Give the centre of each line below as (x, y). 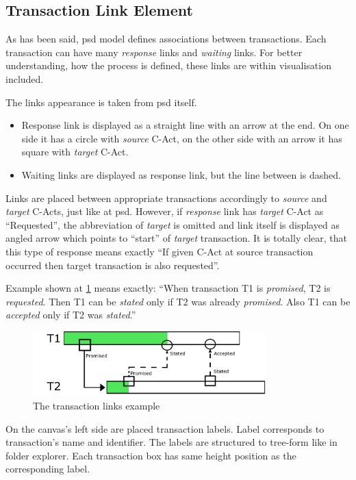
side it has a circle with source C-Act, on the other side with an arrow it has (182, 138)
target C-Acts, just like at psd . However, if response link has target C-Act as (165, 211)
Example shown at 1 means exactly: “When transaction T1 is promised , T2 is (168, 288)
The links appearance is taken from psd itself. (101, 102)
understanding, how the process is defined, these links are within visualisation (168, 65)
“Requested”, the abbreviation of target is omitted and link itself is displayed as (173, 224)
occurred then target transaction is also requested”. (113, 265)
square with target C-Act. (75, 152)
